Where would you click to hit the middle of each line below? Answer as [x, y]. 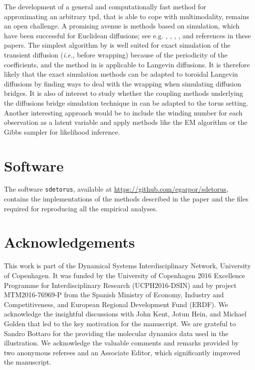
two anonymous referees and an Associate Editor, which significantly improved [122, 352]
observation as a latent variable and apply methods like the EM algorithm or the [126, 122]
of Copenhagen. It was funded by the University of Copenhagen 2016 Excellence [125, 275]
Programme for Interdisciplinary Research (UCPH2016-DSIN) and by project [120, 285]
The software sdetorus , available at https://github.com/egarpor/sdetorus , [116, 189]
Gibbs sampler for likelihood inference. [62, 131]
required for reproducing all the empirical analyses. [81, 208]
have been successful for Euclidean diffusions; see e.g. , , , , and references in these [127, 35]
